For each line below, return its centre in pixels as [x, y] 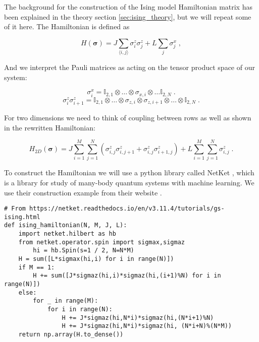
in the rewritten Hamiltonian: [50, 127]
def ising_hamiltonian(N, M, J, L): [66, 225]
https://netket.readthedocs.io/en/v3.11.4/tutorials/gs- [127, 209]
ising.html [22, 217]
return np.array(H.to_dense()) [71, 334]
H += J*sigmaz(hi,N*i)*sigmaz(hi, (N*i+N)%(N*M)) [147, 326]
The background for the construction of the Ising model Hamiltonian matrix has [128, 7]
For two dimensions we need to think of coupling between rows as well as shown [128, 118]
